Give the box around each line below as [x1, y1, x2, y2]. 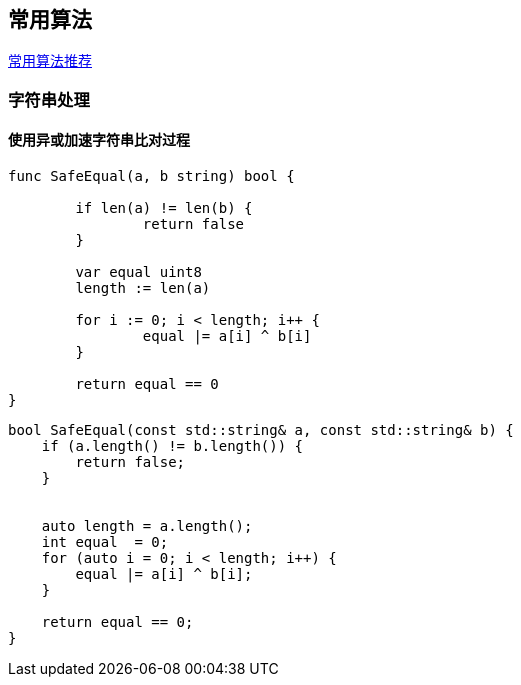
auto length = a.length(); [41, 518, 253, 535]
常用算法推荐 [8, 52, 92, 70]
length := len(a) [75, 280, 211, 297]
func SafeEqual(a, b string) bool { [8, 168, 295, 185]
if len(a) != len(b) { [75, 200, 253, 217]
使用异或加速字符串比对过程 [8, 131, 190, 149]
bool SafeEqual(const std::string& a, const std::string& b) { [8, 422, 514, 439]
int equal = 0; [41, 534, 169, 551]
